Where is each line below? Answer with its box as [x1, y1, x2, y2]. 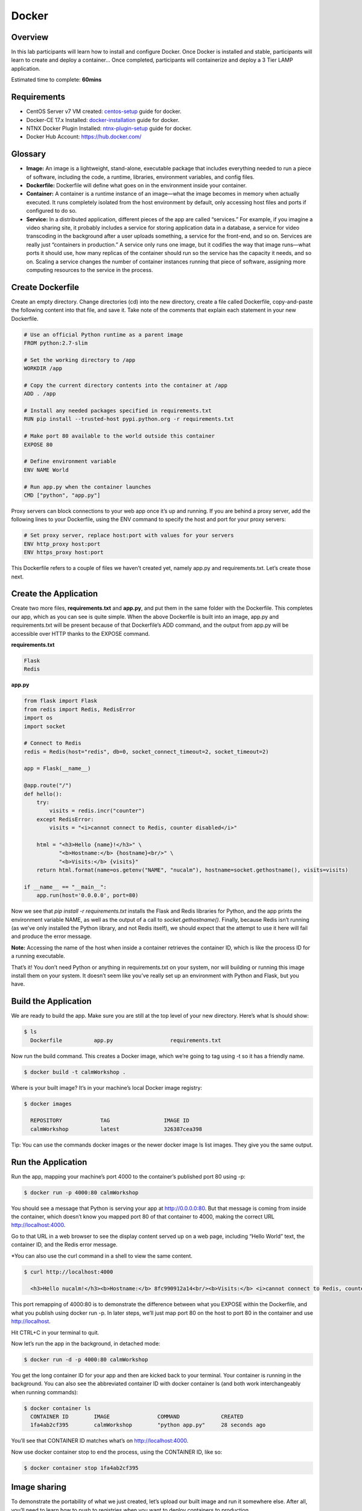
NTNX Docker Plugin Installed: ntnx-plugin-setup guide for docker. [26, 125, 192, 132]
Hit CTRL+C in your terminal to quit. [11, 1328, 100, 1336]
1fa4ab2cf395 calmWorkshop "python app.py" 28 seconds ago [30, 1422, 266, 1429]
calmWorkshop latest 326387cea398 [30, 1125, 202, 1133]
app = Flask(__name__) [24, 765, 91, 772]
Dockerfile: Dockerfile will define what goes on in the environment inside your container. [26, 182, 247, 189]
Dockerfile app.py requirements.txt [30, 1037, 221, 1044]
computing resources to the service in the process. [26, 266, 153, 273]
